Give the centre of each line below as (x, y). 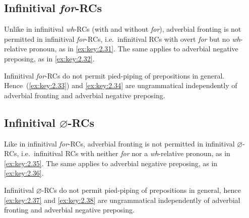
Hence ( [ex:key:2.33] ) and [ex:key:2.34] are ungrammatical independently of (121, 85)
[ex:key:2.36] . (24, 173)
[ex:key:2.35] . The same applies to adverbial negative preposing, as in (111, 163)
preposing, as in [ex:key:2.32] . (49, 58)
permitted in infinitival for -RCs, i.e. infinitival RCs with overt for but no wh (122, 39)
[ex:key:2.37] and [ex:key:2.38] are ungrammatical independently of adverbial (122, 200)
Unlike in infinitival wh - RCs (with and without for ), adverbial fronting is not (123, 29)
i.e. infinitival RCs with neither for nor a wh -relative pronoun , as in (126, 153)
